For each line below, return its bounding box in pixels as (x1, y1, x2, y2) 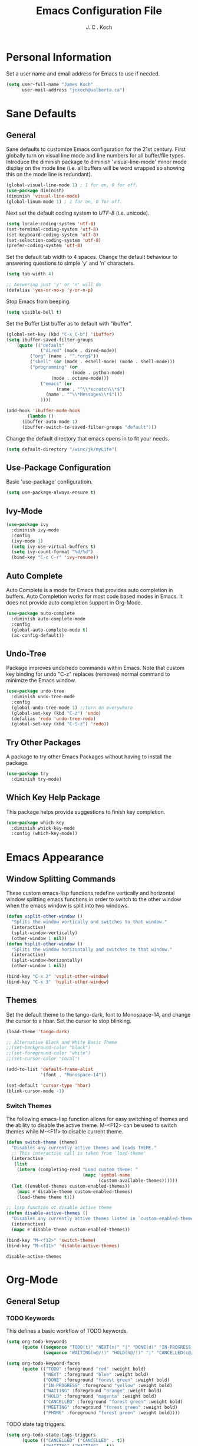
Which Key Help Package (6, 793, 101, 803)
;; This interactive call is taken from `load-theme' (11, 1150, 146, 1156)
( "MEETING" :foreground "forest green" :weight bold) (43, 1405, 178, 1411)
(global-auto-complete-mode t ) (11, 627, 88, 633)
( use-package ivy (6, 522, 49, 528)
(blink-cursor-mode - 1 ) (6, 1088, 65, 1094)
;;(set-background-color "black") (6, 1045, 91, 1051)
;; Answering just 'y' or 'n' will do (6, 282, 101, 288)
